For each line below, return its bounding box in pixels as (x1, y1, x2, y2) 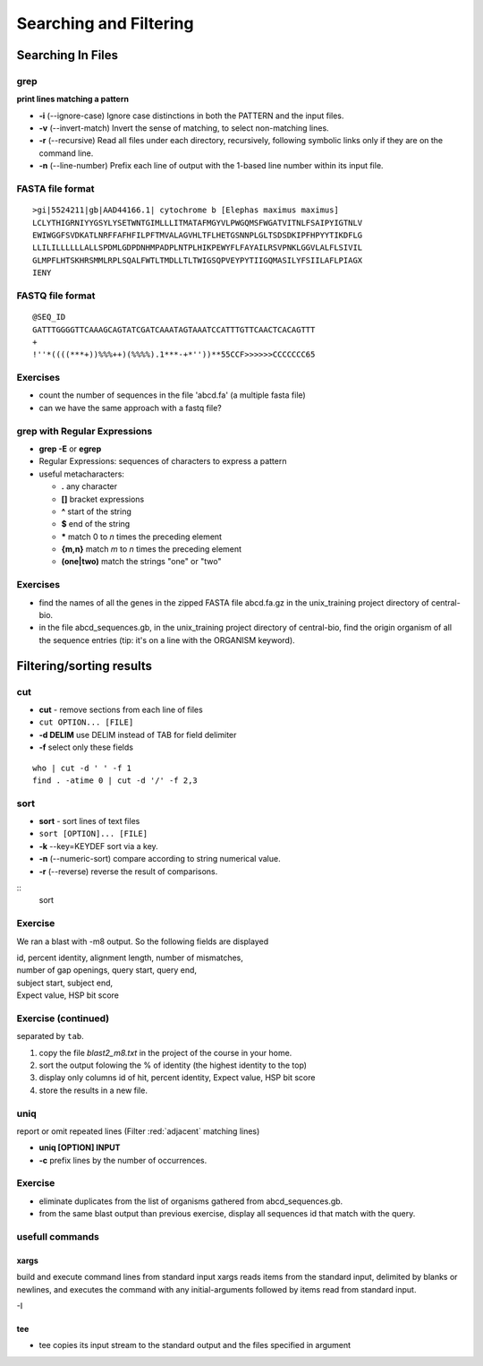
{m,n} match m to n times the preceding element (61, 544, 241, 554)
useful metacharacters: (38, 468, 125, 479)
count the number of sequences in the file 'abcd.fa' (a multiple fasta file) (38, 390, 306, 400)
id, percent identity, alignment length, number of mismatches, (16, 952, 243, 963)
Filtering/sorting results (16, 658, 152, 674)
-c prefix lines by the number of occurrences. (38, 1155, 208, 1165)
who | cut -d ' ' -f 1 (32, 762, 132, 773)
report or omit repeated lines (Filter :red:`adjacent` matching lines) (16, 1125, 260, 1137)
